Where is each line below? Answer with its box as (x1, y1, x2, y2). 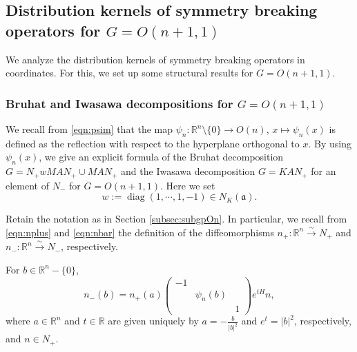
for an (311, 164, 336, 178)
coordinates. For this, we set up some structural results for (6, 65, 253, 80)
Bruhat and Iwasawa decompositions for (6, 94, 233, 112)
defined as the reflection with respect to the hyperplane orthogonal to (6, 136, 300, 150)
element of (6, 178, 49, 192)
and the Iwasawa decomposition (121, 164, 255, 178)
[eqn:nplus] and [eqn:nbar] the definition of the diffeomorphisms (6, 225, 274, 239)
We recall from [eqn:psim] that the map (6, 122, 173, 136)
